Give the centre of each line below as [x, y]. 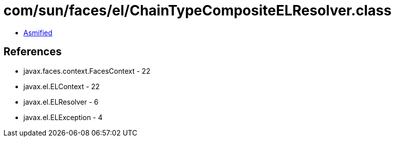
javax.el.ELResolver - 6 [61, 102]
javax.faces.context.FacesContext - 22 [87, 71]
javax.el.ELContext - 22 [62, 86]
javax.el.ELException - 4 [63, 117]
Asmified [38, 32]
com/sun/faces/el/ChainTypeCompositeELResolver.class [197, 10]
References [33, 52]
